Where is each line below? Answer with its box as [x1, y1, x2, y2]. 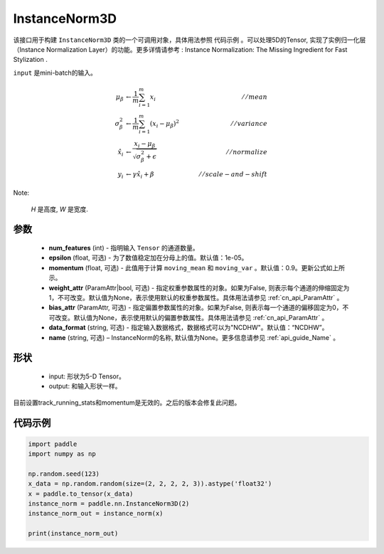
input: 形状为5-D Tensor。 [48, 372, 126, 380]
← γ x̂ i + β [125, 170, 154, 180]
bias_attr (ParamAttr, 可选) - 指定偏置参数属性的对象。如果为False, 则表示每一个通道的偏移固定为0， [48, 303, 343, 312]
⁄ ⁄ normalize [226, 148, 268, 156]
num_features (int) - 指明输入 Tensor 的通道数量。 [48, 244, 199, 252]
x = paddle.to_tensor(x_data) [28, 489, 134, 498]
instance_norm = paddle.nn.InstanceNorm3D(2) [28, 500, 190, 508]
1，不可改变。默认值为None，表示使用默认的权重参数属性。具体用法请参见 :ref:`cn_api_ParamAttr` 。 [48, 293, 343, 302]
